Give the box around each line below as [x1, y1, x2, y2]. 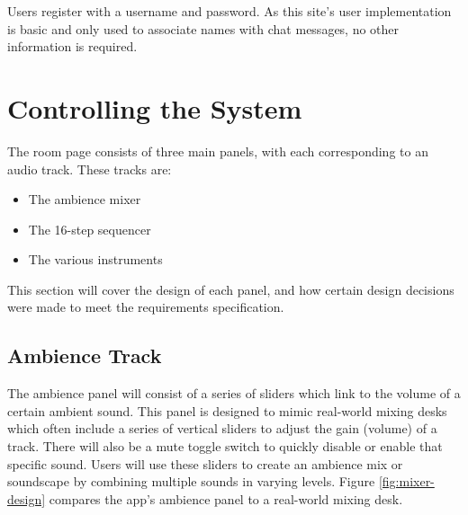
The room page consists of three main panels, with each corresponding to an [7, 141, 428, 160]
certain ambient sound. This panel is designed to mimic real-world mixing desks [7, 401, 447, 420]
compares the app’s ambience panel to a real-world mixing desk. [49, 489, 403, 508]
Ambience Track [7, 342, 162, 369]
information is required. [7, 37, 138, 56]
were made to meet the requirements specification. [7, 297, 284, 316]
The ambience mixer [28, 190, 141, 209]
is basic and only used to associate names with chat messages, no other [7, 19, 400, 38]
